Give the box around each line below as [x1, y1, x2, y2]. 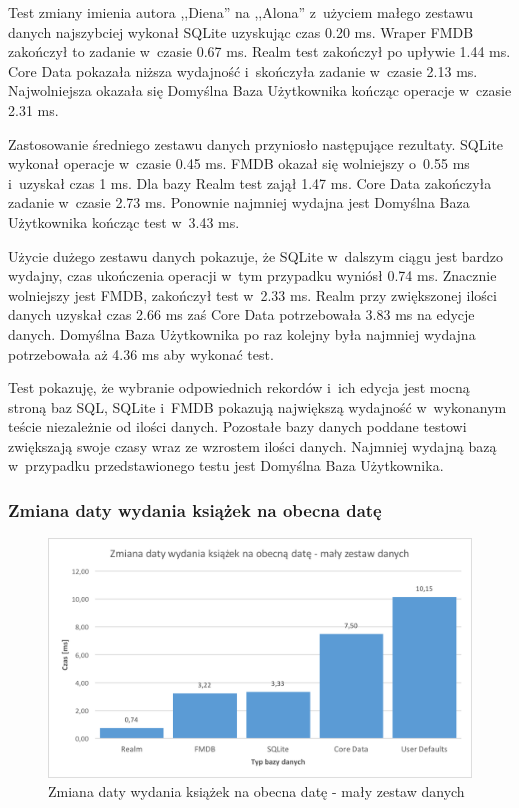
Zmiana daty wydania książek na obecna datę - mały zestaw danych [48, 781, 465, 802]
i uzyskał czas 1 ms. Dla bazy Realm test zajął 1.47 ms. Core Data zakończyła [8, 172, 492, 193]
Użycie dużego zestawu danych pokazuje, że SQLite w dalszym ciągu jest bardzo [8, 245, 504, 266]
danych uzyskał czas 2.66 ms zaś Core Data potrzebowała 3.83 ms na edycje [8, 304, 475, 325]
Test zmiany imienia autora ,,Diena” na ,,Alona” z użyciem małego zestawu [8, 2, 474, 22]
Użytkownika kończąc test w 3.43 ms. [8, 211, 240, 232]
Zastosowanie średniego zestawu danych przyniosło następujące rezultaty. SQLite [8, 133, 504, 154]
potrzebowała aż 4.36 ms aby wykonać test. [8, 343, 274, 364]
